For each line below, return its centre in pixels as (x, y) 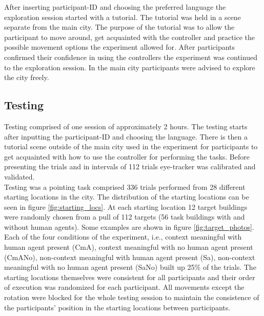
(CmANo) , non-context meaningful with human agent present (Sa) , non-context (130, 257)
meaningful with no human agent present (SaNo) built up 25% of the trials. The (130, 267)
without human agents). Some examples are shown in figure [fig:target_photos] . (129, 226)
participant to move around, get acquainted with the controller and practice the (130, 37)
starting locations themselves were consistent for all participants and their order (130, 277)
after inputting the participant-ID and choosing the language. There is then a (126, 136)
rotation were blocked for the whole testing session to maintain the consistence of (132, 297)
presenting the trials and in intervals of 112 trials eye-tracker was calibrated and (130, 166)
